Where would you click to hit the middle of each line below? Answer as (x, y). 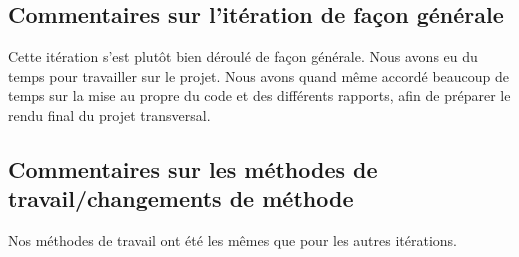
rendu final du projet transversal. (109, 114)
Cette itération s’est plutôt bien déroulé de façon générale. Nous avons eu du (243, 56)
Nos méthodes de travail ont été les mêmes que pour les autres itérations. (233, 240)
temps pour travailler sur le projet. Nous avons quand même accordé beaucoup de (259, 75)
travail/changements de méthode (181, 198)
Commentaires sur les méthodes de (193, 168)
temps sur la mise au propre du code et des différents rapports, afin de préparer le (259, 95)
